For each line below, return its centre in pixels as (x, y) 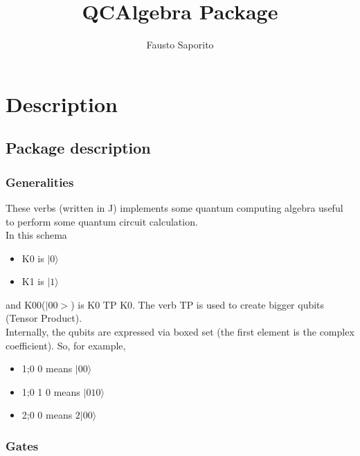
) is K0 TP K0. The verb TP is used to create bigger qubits (198, 304)
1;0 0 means (47, 368)
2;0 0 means (47, 415)
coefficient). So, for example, (66, 345)
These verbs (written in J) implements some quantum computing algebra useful (174, 207)
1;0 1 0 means (51, 391)
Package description (78, 148)
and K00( (26, 304)
